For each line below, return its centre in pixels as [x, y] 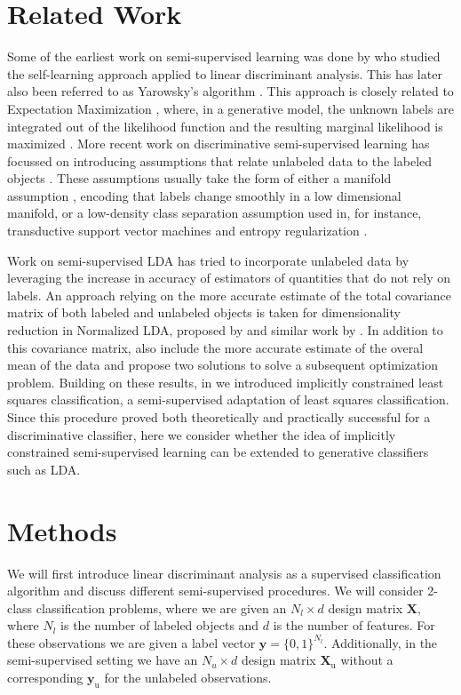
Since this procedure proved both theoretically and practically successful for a [219, 417]
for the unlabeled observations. [188, 678]
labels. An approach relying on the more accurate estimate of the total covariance [230, 295]
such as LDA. [44, 469]
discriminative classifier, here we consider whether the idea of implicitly [202, 434]
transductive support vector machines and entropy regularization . [187, 231]
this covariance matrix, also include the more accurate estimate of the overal [215, 347]
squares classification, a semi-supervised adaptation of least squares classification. [228, 399]
